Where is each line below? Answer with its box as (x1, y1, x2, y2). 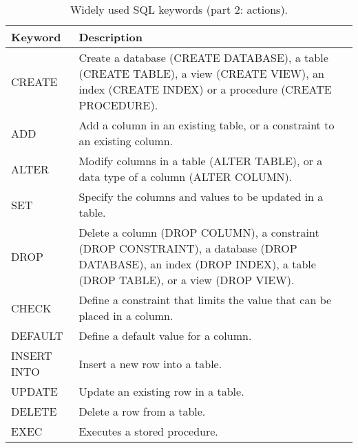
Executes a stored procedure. (78, 423, 218, 439)
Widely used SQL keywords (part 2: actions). (70, 1, 288, 17)
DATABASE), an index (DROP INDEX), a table (78, 256, 316, 272)
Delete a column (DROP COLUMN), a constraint (78, 224, 319, 240)
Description (78, 29, 143, 45)
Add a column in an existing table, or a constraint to (78, 117, 335, 133)
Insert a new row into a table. (78, 355, 222, 372)
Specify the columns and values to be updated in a (78, 189, 324, 204)
